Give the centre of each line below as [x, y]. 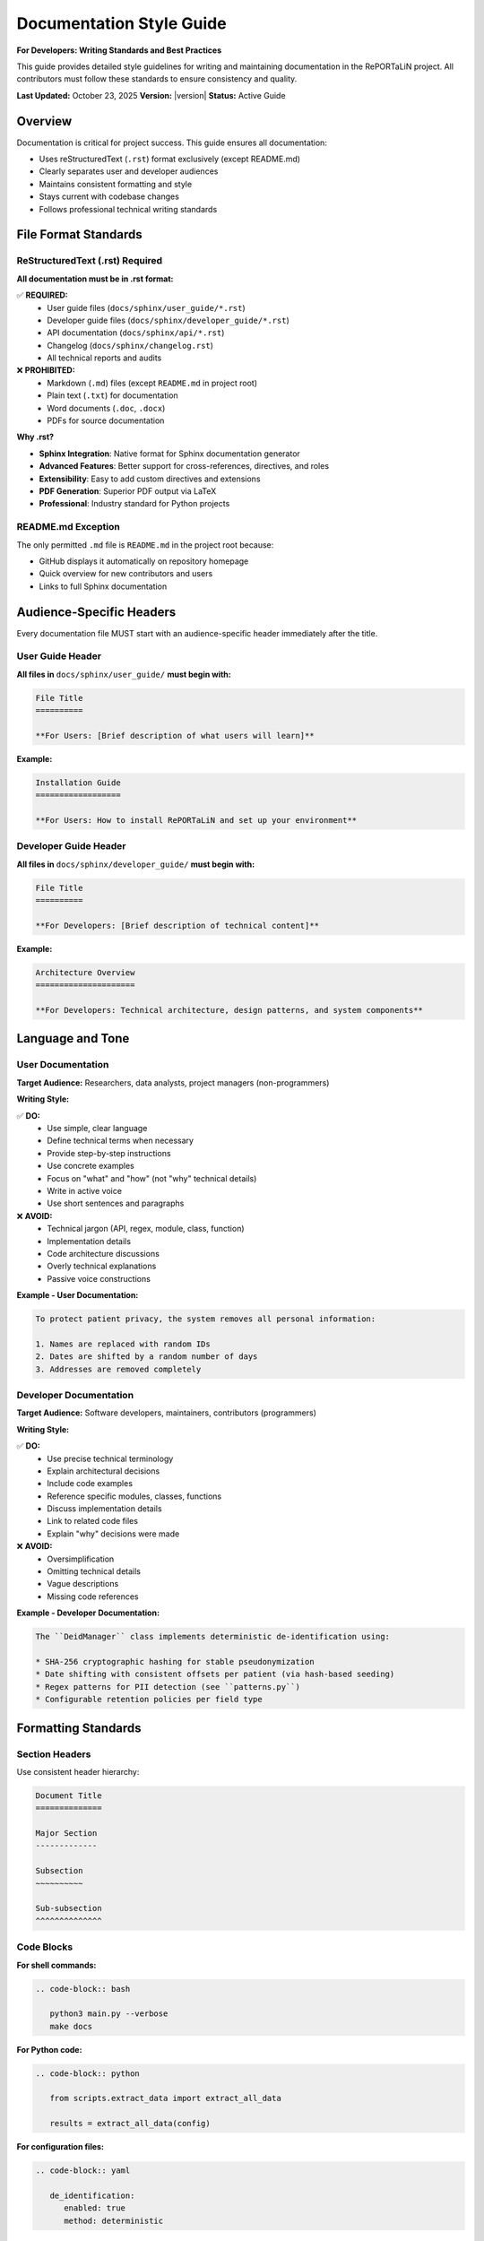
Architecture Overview [85, 972]
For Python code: [49, 2049]
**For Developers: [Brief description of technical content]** [177, 925]
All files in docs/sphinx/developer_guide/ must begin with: [136, 864]
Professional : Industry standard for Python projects [134, 504]
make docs [71, 2026]
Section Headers [54, 1754]
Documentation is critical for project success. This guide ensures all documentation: [172, 143]
